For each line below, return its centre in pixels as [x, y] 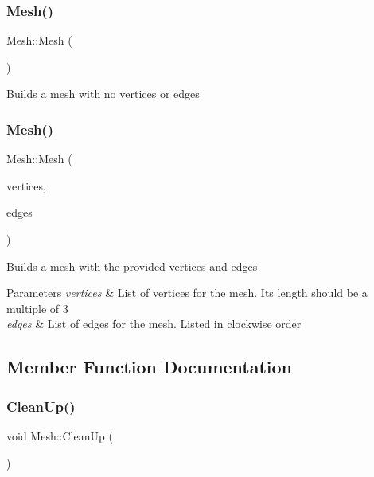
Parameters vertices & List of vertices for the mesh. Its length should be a [187, 293]
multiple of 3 [37, 308]
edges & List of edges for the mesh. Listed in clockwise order [154, 324]
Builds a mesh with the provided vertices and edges [132, 266]
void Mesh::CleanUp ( [60, 435]
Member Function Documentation [150, 367]
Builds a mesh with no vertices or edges [103, 94]
